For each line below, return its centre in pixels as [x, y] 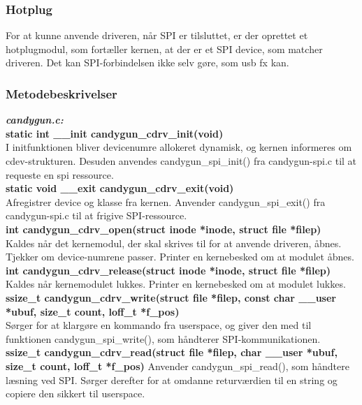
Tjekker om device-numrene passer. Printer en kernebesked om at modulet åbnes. [180, 257]
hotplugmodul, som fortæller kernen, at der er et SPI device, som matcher [164, 49]
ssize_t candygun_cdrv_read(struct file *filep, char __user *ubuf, [172, 352]
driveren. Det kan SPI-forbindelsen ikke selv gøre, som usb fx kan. [147, 62]
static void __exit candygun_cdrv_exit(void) [120, 188]
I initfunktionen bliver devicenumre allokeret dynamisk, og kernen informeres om [179, 147]
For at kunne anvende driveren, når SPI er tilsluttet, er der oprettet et [157, 35]
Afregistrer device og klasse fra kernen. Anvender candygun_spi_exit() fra [166, 201]
